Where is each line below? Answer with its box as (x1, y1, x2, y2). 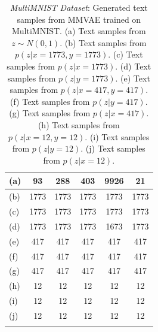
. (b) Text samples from (60, 36, 147, 49)
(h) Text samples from (38, 118, 120, 131)
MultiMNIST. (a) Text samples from (11, 25, 146, 37)
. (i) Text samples (85, 130, 150, 143)
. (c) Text (108, 48, 143, 61)
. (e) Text (115, 71, 150, 84)
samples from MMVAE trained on (17, 13, 141, 25)
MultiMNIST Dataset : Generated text (10, 1, 148, 13)
